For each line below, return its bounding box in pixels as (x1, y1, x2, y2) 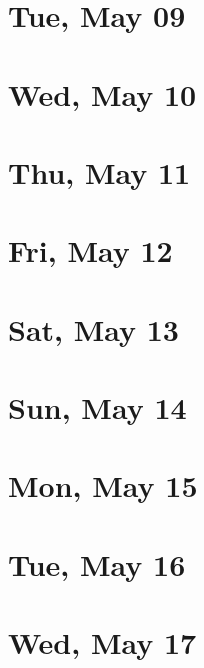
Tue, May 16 (8, 543, 186, 584)
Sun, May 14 (8, 387, 187, 428)
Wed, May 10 (8, 73, 197, 114)
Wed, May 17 (8, 622, 197, 663)
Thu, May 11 (8, 151, 191, 192)
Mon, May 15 (8, 465, 198, 506)
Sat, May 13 (8, 308, 179, 349)
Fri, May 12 (8, 230, 173, 271)
